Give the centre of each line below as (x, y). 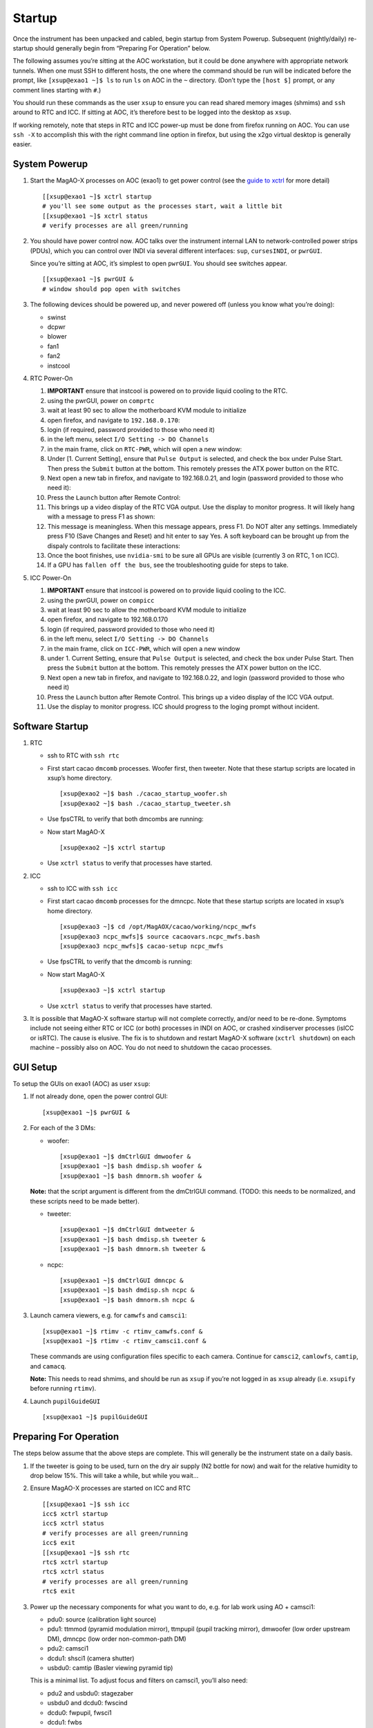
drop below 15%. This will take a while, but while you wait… (114, 1475)
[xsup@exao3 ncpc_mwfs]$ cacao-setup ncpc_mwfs (142, 946)
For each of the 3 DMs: (63, 1128)
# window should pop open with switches (112, 289)
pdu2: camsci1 (68, 1649)
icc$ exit (59, 1543)
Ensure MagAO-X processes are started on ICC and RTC (111, 1488)
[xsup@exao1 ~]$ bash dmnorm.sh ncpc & (127, 1300)
